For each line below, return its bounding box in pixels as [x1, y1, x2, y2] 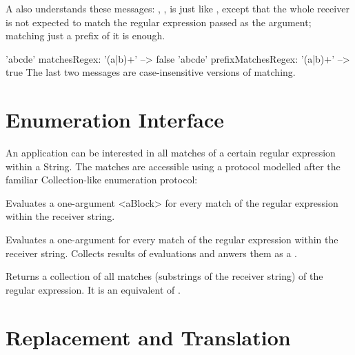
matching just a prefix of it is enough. [6, 28, 165, 43]
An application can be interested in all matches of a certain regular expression [6, 145, 336, 160]
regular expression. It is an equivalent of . [6, 282, 181, 296]
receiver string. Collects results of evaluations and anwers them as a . [6, 245, 298, 260]
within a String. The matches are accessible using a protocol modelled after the [6, 159, 341, 173]
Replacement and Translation [6, 323, 291, 351]
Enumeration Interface [6, 105, 225, 134]
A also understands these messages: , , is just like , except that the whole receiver [6, 1, 349, 15]
